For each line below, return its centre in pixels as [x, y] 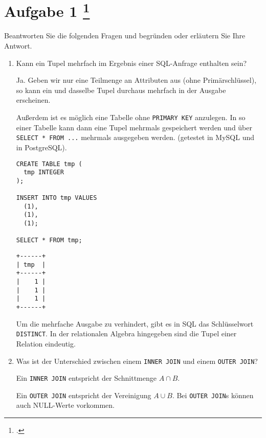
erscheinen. [33, 100]
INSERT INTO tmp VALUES [57, 198]
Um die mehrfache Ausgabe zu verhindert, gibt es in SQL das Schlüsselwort [135, 323]
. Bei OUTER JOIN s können [213, 395]
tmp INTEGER [44, 172]
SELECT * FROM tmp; [49, 240]
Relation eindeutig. [46, 343]
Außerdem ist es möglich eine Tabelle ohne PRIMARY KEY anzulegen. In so [131, 117]
